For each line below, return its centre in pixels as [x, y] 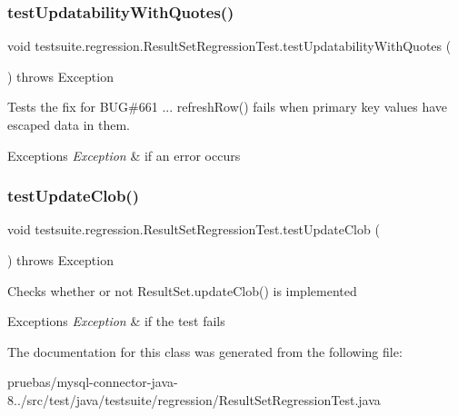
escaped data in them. [69, 124]
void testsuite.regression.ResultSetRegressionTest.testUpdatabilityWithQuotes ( [229, 46]
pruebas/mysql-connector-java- [93, 382]
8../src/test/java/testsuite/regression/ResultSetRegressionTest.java [194, 399]
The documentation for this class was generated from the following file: [205, 351]
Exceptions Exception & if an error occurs [124, 155]
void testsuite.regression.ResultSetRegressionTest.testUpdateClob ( [194, 229]
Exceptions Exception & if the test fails [116, 321]
